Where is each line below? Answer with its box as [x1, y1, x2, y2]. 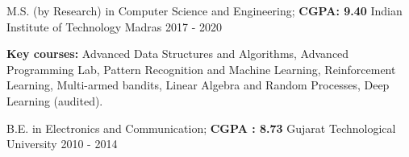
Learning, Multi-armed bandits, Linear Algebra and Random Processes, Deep [6, 76, 390, 93]
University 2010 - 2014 [6, 135, 118, 152]
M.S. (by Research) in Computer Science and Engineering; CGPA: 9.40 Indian [6, 2, 403, 19]
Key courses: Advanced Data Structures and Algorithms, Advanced [6, 45, 349, 62]
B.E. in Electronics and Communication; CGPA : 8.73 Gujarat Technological [6, 119, 396, 136]
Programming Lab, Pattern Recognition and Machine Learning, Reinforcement [6, 60, 396, 77]
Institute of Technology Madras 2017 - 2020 [6, 18, 222, 35]
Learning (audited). [6, 92, 103, 109]
